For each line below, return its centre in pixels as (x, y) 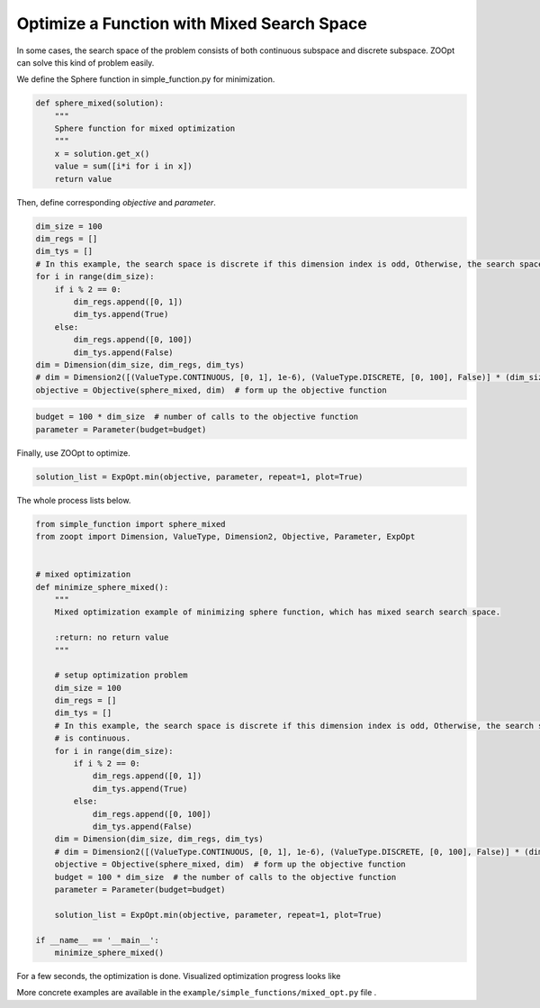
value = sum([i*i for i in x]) (123, 166)
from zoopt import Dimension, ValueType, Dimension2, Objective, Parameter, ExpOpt (225, 536)
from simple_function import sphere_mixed (130, 524)
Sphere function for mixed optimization (145, 129)
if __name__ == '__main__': (97, 940)
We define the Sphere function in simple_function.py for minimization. (146, 79)
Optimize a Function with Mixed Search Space (192, 23)
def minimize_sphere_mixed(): (102, 587)
